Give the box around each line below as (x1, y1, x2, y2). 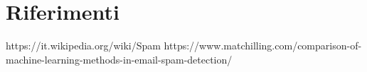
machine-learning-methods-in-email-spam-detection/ (6, 52, 233, 66)
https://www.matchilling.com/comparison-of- (164, 38, 362, 53)
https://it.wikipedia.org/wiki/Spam (6, 38, 161, 53)
